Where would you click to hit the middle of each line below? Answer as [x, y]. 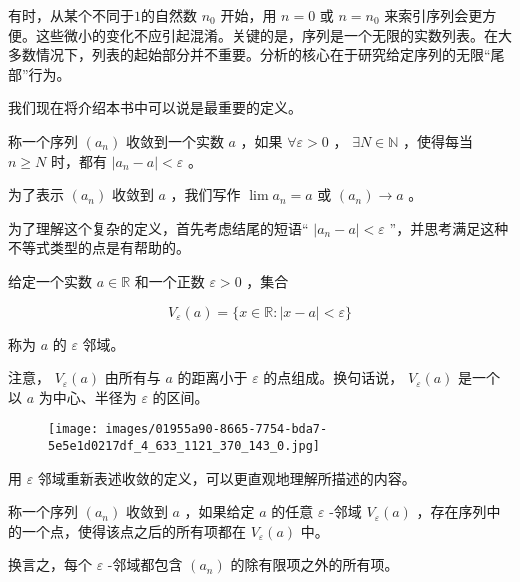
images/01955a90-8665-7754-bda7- [216, 429]
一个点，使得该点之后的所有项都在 [133, 530]
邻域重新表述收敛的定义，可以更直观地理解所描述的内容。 [226, 477]
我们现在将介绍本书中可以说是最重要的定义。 [155, 107]
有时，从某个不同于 [71, 15]
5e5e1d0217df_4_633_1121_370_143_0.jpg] [184, 445]
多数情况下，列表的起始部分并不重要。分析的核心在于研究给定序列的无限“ [249, 54]
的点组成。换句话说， [333, 377]
